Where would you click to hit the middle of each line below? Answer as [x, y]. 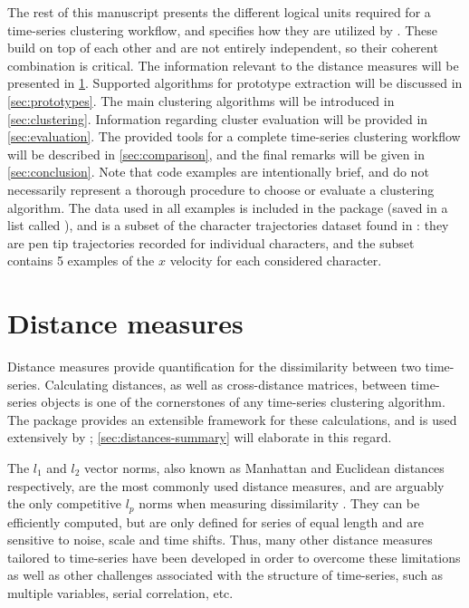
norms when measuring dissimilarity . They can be [279, 503]
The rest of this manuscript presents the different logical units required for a [219, 12]
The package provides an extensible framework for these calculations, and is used [232, 419]
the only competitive [64, 503]
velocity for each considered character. [276, 261]
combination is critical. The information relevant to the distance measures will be [233, 65]
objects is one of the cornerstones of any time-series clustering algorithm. [243, 402]
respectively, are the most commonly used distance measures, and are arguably [226, 485]
